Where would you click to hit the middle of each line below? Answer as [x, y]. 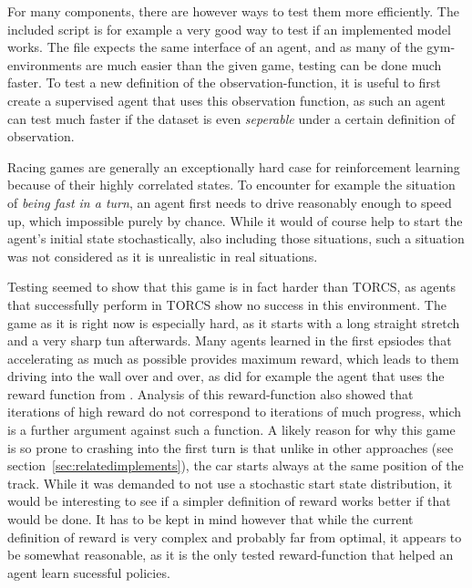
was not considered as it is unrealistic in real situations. [163, 256]
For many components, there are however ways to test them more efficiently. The [233, 11]
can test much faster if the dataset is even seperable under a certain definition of [231, 118]
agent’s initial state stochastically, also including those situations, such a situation [236, 238]
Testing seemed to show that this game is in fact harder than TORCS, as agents [231, 287]
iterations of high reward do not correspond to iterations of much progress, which [235, 412]
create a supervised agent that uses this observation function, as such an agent [226, 100]
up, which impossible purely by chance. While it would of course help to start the [235, 220]
